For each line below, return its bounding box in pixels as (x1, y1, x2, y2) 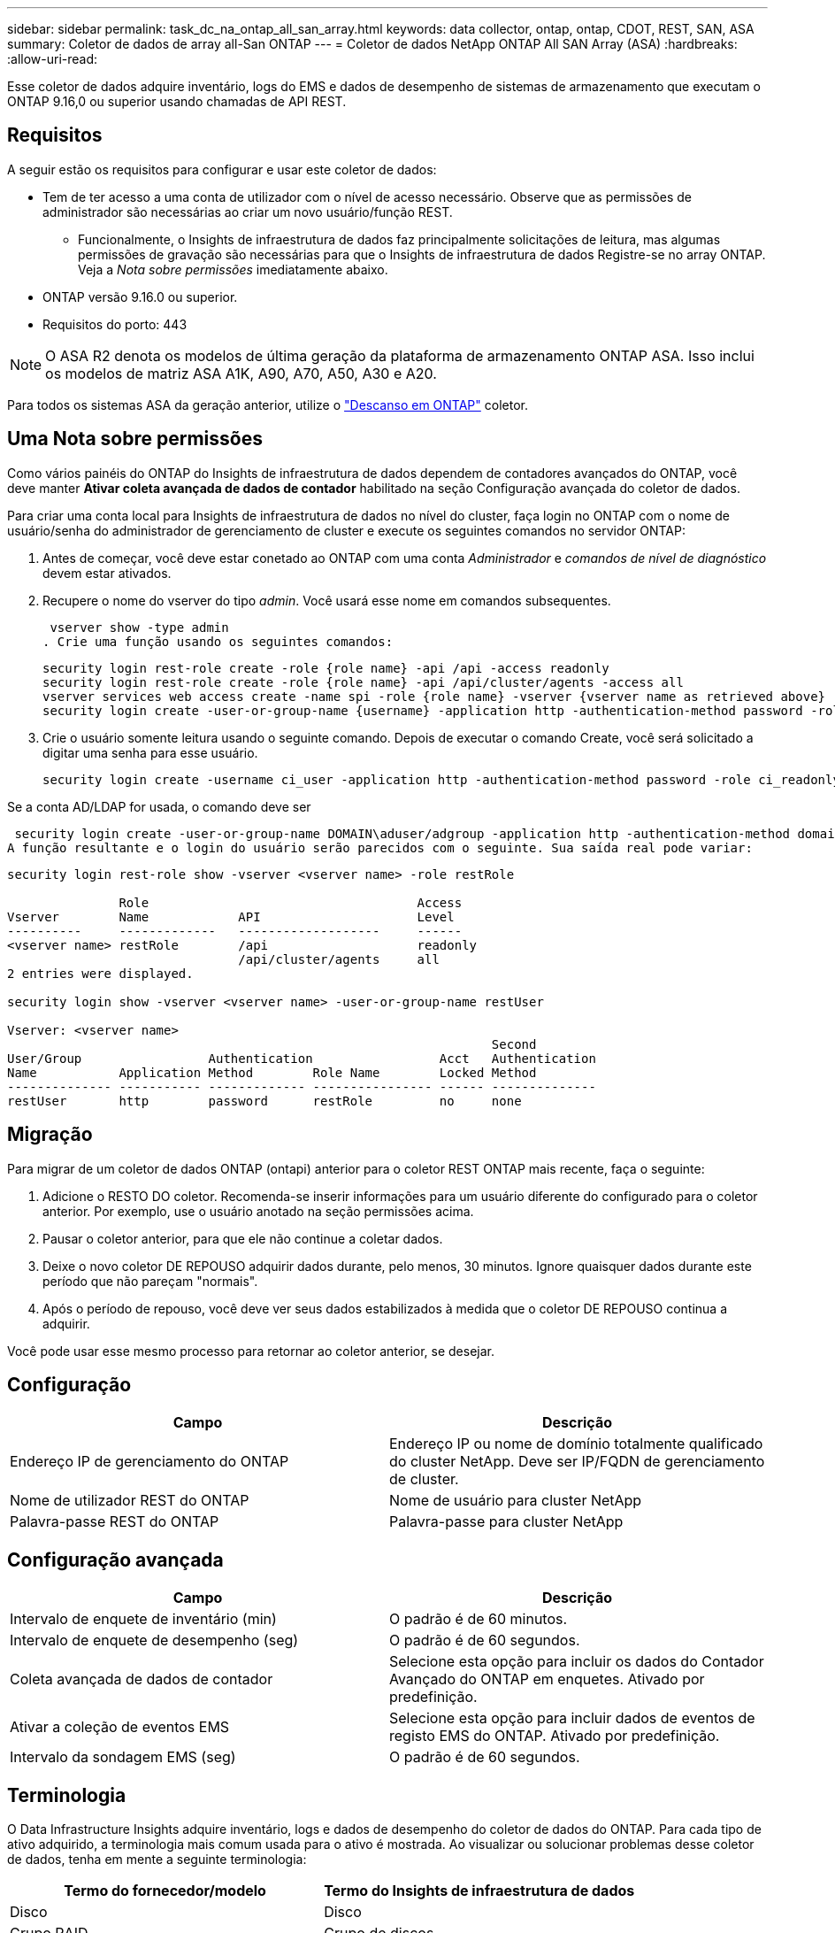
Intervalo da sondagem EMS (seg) (10, 1748, 236, 1767)
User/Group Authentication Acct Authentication (7, 1051, 596, 1066)
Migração (7, 1123, 93, 1146)
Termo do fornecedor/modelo (64, 1882, 266, 1900)
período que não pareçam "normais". (42, 1273, 258, 1289)
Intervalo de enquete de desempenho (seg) (10, 1631, 299, 1650)
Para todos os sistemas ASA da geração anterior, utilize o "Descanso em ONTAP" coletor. (7, 397, 528, 412)
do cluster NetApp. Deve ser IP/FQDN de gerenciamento (389, 1452, 765, 1471)
